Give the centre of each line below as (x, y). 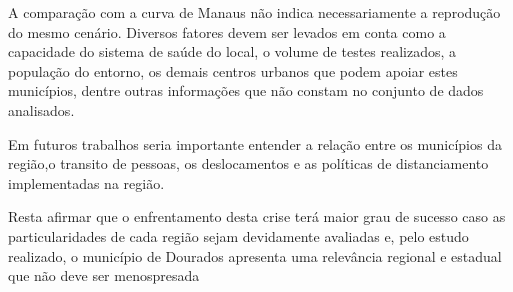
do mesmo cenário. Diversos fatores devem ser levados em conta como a (227, 31)
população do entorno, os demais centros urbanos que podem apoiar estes (233, 70)
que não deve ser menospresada (104, 275)
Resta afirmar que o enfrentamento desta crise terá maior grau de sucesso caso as (257, 216)
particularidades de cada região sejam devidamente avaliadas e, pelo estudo (238, 235)
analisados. (41, 109)
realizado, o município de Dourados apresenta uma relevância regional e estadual (255, 255)
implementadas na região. (86, 182)
